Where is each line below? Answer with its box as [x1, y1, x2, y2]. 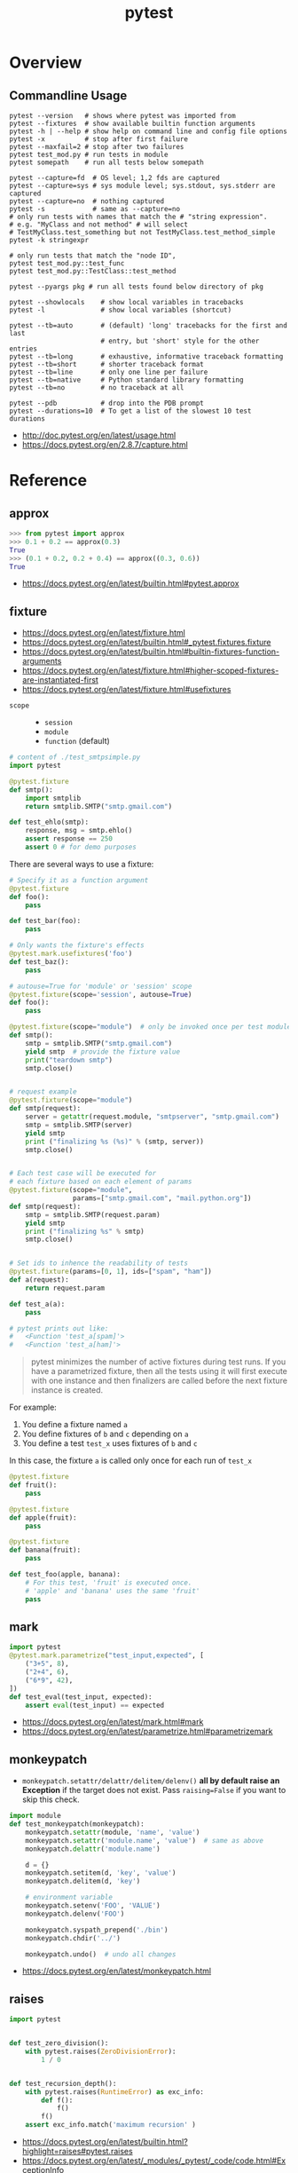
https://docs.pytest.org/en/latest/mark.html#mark [21, 1717, 204, 1727]
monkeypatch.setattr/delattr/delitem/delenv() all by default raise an [21, 1775, 280, 1786]
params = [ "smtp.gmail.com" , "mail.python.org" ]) [72, 1194, 252, 1203]
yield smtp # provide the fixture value [25, 1047, 180, 1056]
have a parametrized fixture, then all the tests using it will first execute [30, 1366, 288, 1377]
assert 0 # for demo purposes [25, 842, 137, 852]
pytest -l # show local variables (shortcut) [9, 305, 232, 314]
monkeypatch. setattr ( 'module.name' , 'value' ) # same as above [25, 1836, 264, 1845]
